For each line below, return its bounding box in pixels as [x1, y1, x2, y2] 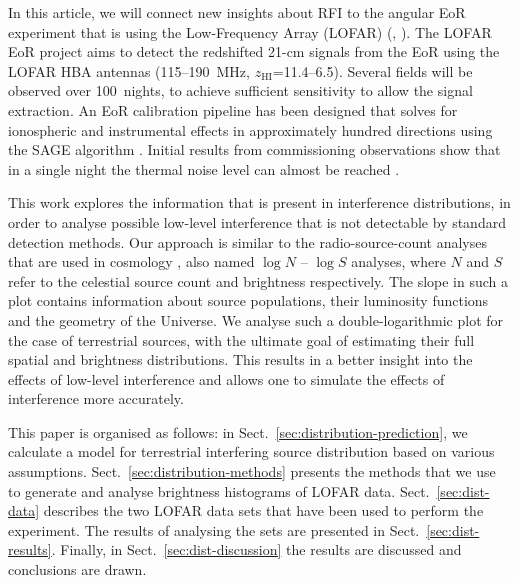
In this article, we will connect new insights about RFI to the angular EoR [8, 2, 466, 22]
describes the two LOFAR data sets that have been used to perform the [43, 500, 484, 521]
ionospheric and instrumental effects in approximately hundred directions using [8, 119, 493, 140]
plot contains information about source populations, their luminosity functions [8, 290, 489, 311]
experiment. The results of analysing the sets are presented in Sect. [8, 519, 420, 540]
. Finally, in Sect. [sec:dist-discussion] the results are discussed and [51, 539, 462, 560]
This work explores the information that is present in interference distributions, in [8, 192, 511, 213]
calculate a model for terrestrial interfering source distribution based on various [8, 441, 495, 462]
